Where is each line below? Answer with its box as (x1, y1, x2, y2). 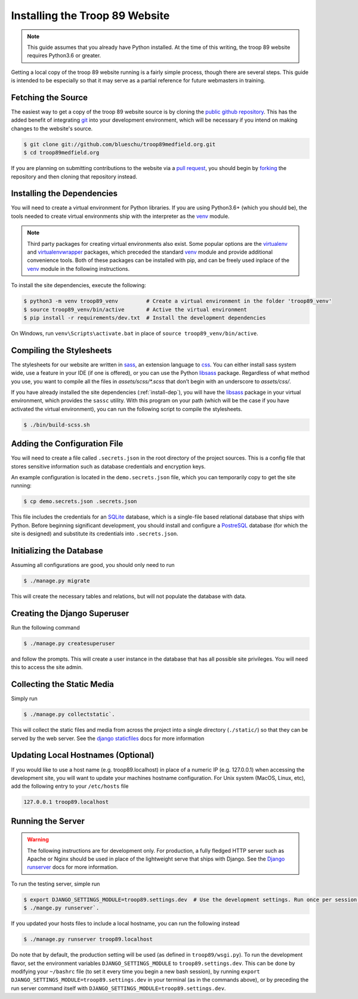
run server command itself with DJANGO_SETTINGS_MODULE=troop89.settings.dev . (11, 985, 226, 992)
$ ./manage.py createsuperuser (23, 640, 116, 647)
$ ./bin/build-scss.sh (23, 421, 90, 428)
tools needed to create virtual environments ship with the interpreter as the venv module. (11, 212, 230, 220)
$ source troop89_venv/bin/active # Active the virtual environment (23, 306, 248, 313)
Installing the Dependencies (11, 189, 118, 199)
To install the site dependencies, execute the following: (11, 282, 146, 289)
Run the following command (11, 624, 80, 631)
